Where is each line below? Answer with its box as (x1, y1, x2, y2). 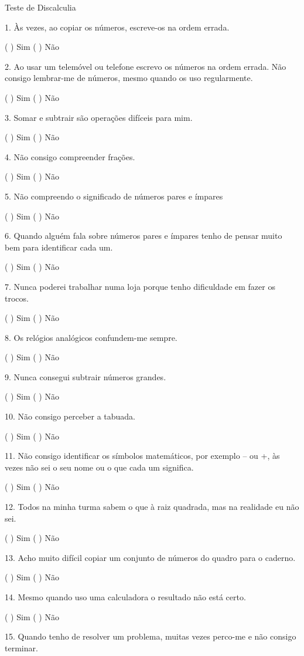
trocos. (5, 292, 29, 304)
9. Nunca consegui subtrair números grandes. (5, 370, 166, 383)
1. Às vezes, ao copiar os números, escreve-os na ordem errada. (5, 21, 230, 33)
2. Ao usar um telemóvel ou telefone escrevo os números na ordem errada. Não (5, 60, 286, 72)
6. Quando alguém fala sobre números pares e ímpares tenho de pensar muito (5, 229, 282, 242)
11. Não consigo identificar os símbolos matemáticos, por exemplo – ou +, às (5, 449, 280, 462)
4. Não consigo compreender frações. (5, 150, 135, 163)
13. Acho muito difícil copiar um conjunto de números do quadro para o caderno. (5, 551, 296, 563)
